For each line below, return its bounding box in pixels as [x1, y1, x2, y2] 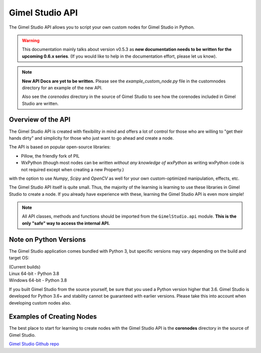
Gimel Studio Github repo [9, 341, 59, 347]
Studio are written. [22, 100, 59, 106]
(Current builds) [9, 264, 41, 270]
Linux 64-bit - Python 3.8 [9, 271, 59, 276]
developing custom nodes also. [9, 300, 72, 305]
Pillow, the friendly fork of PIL [21, 153, 80, 159]
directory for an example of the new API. [22, 85, 102, 91]
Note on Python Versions [9, 235, 86, 243]
